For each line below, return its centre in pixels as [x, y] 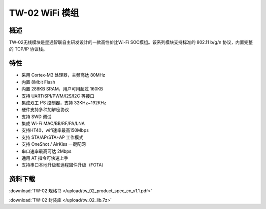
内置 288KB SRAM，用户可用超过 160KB [62, 89]
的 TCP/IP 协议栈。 [28, 49]
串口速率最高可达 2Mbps [46, 151]
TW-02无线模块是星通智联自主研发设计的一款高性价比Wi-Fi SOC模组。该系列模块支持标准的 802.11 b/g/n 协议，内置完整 [131, 42]
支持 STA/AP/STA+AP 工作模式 [52, 137]
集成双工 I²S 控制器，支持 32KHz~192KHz [64, 103]
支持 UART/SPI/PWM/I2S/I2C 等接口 [58, 96]
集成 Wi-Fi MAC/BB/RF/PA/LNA [53, 124]
